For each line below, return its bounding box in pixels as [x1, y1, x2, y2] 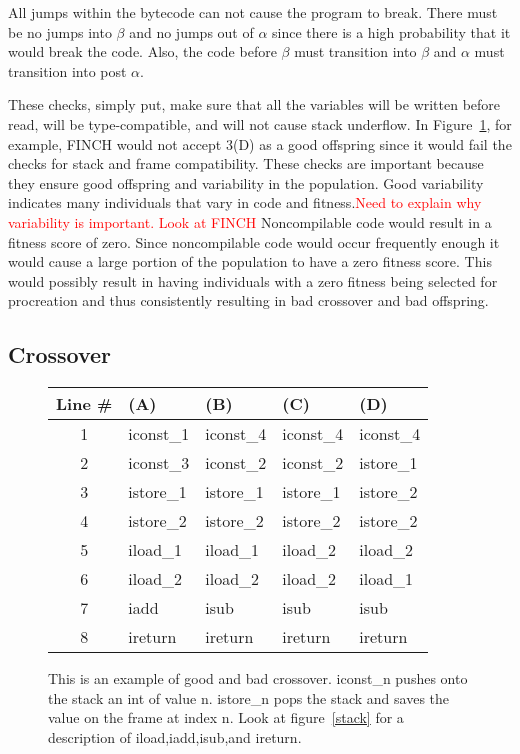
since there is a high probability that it [272, 21, 511, 42]
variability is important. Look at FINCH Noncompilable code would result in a [8, 211, 492, 232]
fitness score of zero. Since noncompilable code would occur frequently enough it [8, 231, 500, 252]
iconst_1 [128, 422, 190, 446]
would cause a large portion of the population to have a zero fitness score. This [8, 251, 492, 272]
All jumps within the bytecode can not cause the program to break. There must [8, 2, 498, 22]
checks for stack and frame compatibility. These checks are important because [8, 153, 484, 174]
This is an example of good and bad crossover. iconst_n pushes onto [48, 668, 468, 689]
